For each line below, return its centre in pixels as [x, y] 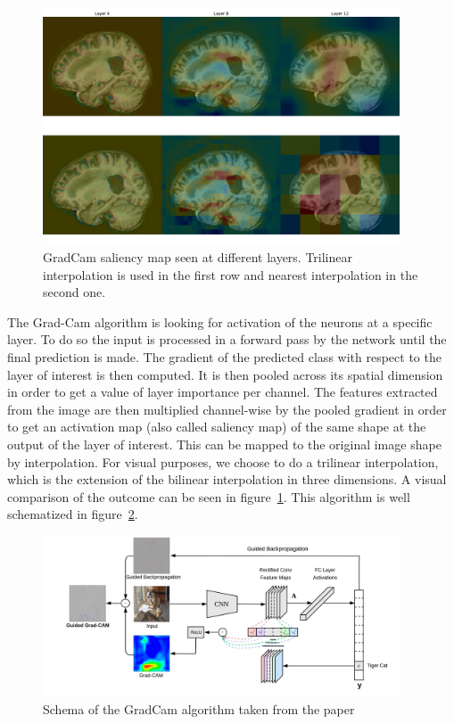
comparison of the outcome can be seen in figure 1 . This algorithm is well [209, 496]
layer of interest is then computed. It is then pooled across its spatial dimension [225, 374]
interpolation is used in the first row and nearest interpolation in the [231, 274]
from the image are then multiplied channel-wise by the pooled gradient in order [227, 409]
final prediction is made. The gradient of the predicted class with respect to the [224, 356]
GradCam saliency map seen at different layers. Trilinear [198, 257]
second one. [74, 292]
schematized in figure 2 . [73, 514]
